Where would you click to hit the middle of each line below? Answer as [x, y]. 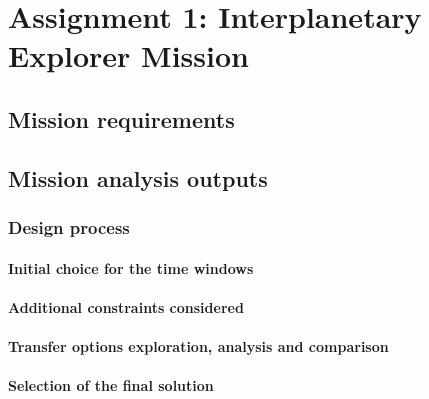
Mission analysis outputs [138, 177]
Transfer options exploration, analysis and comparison [198, 345]
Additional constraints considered [126, 306]
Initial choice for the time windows [131, 267]
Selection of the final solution [111, 385]
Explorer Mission [128, 55]
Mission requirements [121, 118]
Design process [69, 227]
